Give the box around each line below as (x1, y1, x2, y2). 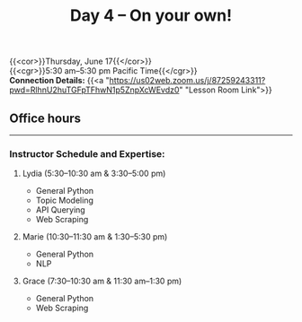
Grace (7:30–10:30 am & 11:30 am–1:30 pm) (22, 275, 182, 287)
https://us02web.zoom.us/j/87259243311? (109, 75, 266, 86)
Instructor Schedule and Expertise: (9, 147, 165, 160)
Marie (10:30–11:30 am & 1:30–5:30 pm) (22, 231, 168, 242)
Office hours (9, 110, 82, 126)
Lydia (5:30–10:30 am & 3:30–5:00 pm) (22, 168, 166, 179)
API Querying (35, 205, 85, 215)
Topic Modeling (35, 195, 94, 206)
